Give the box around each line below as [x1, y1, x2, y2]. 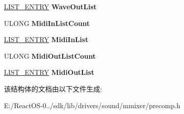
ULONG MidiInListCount [4, 18, 90, 28]
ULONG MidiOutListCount [4, 50, 96, 61]
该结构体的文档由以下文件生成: [4, 83, 102, 93]
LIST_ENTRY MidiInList [4, 34, 88, 45]
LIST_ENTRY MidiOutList [4, 67, 94, 77]
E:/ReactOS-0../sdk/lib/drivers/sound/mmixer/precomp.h [4, 100, 181, 110]
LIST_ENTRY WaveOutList [4, 1, 97, 11]
